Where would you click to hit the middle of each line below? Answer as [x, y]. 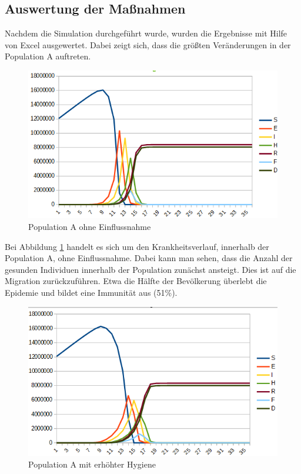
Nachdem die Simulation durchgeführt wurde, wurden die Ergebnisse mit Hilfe [146, 33]
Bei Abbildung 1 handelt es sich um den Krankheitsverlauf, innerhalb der [137, 246]
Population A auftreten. [48, 56]
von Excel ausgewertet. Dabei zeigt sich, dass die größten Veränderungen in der [148, 44]
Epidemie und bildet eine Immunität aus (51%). [91, 293]
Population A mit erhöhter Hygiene [92, 464]
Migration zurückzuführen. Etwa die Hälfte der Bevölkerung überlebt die [136, 281]
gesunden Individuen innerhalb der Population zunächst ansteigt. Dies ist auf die [150, 269]
